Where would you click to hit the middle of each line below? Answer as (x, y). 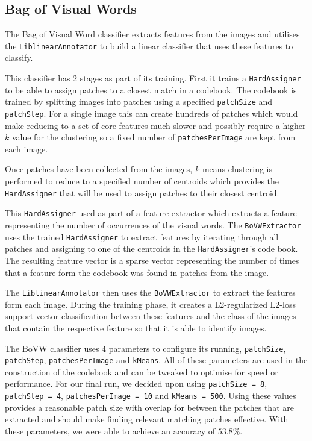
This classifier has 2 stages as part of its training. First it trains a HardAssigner (153, 78)
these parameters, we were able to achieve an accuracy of (110, 430)
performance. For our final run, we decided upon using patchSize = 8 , (136, 383)
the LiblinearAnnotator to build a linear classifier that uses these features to (149, 45)
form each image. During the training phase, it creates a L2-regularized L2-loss (150, 304)
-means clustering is (236, 169)
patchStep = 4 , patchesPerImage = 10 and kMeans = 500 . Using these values (151, 396)
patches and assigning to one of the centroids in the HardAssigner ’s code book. (151, 249)
